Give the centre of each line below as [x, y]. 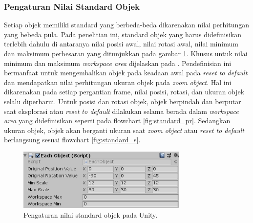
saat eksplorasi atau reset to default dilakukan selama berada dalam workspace [121, 111]
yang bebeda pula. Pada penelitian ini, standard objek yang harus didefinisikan [123, 34]
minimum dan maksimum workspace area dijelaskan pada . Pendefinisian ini [118, 63]
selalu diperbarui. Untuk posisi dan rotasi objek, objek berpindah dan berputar [123, 101]
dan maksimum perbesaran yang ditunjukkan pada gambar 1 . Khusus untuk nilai [126, 53]
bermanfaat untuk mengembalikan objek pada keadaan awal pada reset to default [126, 73]
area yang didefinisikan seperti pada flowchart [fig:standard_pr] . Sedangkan [117, 121]
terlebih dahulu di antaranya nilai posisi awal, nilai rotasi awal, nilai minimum [121, 44]
